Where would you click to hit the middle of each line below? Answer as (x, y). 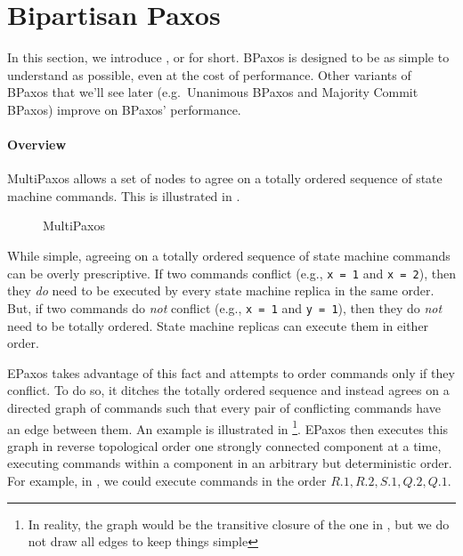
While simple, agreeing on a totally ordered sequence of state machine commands (229, 256)
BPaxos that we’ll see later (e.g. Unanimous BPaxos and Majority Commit (213, 92)
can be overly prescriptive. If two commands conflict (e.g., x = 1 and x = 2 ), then (231, 273)
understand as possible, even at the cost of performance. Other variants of (209, 74)
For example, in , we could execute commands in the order (167, 480)
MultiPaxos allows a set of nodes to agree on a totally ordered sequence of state (225, 178)
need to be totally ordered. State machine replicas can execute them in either (218, 325)
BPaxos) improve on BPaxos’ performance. (124, 109)
